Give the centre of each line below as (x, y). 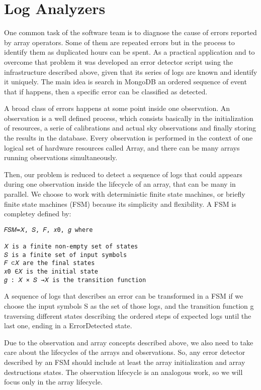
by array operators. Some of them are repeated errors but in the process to (119, 42)
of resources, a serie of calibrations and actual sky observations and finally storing (130, 128)
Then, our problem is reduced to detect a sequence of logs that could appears (123, 174)
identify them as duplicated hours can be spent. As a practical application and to (129, 52)
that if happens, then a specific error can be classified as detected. (106, 91)
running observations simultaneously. (61, 157)
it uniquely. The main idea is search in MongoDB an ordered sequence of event (125, 82)
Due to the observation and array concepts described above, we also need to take (129, 342)
